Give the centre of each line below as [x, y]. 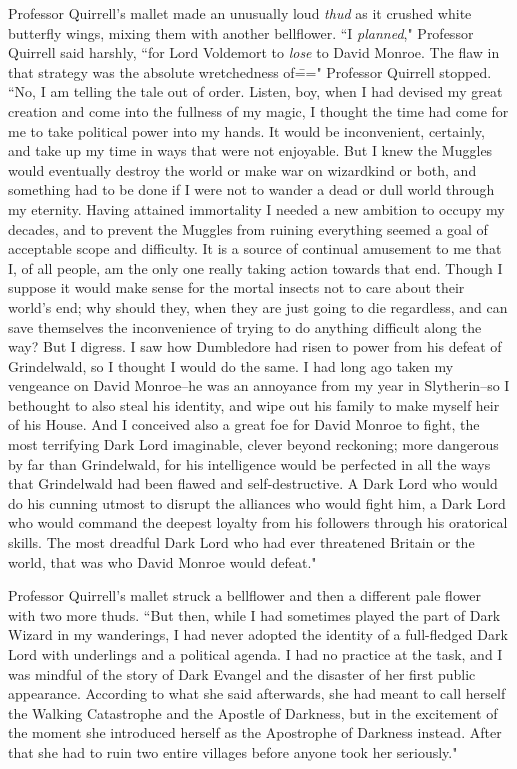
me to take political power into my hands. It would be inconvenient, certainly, [246, 130]
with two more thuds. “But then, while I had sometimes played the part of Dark [254, 614]
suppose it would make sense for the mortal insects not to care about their [236, 287]
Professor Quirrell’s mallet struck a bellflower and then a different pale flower [244, 595]
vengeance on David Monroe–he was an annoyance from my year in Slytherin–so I [259, 385]
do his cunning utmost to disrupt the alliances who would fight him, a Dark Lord [257, 502]
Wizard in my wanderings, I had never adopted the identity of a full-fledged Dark [258, 634]
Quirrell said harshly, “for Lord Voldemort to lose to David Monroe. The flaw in [254, 52]
